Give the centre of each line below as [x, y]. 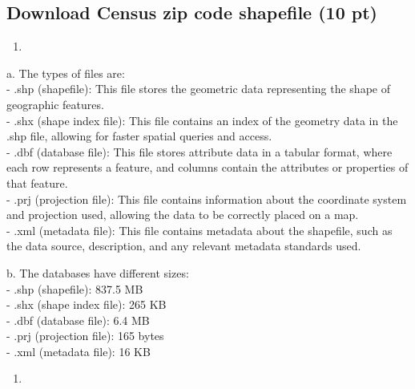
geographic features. [55, 104]
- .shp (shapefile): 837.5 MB [75, 288]
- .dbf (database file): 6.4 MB [78, 320]
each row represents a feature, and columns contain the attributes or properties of [207, 167]
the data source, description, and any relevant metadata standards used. [184, 246]
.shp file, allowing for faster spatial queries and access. [139, 136]
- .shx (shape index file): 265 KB [87, 304]
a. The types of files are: [66, 73]
